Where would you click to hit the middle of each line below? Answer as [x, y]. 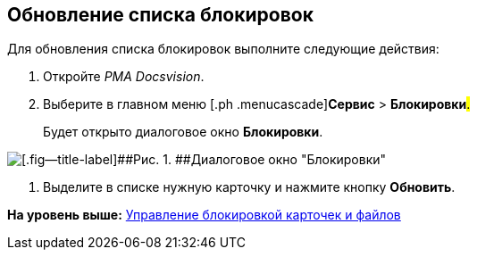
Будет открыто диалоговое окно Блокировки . [183, 132]
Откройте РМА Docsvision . [124, 77]
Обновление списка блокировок [160, 15]
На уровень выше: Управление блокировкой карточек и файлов [204, 215]
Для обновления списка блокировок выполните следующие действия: [223, 49]
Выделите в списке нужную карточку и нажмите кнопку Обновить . [249, 187]
